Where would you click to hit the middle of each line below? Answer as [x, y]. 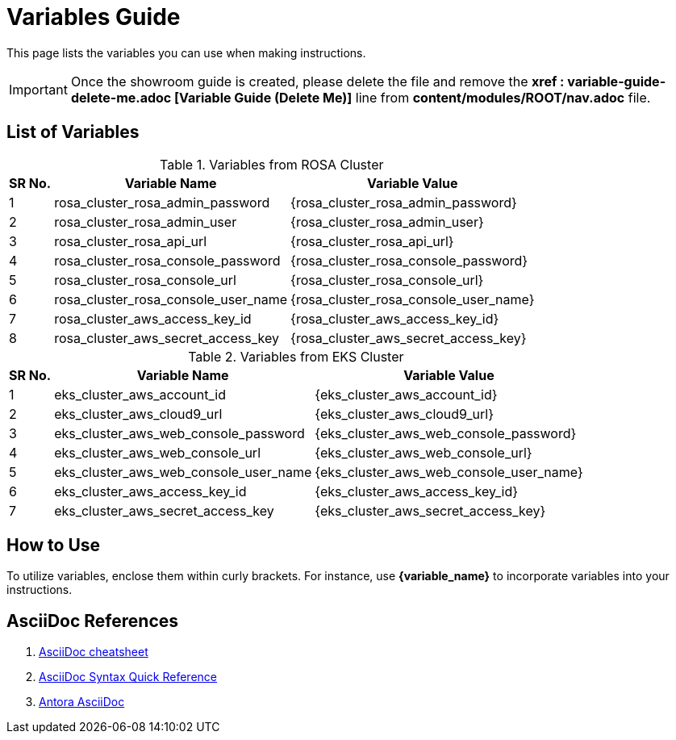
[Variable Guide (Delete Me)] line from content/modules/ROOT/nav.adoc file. [413, 97]
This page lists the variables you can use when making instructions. [186, 52]
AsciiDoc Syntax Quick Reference [128, 677]
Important [38, 89]
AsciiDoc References [93, 621]
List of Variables [73, 132]
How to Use [54, 546]
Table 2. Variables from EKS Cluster [296, 356]
